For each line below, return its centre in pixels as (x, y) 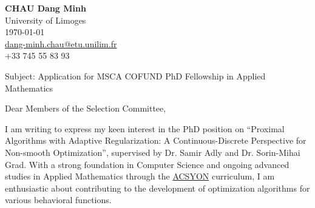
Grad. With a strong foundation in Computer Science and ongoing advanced (147, 164)
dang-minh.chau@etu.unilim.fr (61, 43)
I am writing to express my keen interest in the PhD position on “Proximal (145, 128)
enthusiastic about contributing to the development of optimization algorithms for (157, 188)
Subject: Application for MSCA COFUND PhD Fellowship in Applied (135, 75)
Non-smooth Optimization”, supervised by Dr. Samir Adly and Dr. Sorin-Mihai (153, 152)
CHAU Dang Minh (46, 8)
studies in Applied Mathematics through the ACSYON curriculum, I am (140, 176)
